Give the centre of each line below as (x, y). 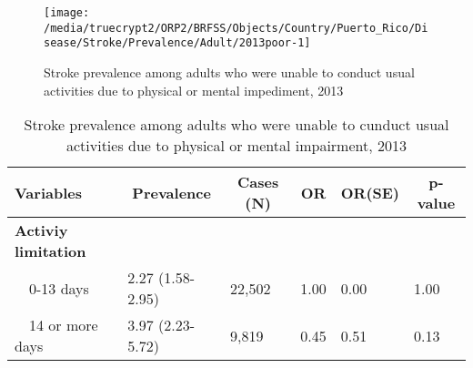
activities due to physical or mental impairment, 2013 (236, 146)
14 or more (64, 325)
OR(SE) (370, 192)
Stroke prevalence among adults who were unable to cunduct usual (236, 125)
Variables (48, 192)
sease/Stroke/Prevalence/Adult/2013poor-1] (177, 43)
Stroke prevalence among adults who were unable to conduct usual (229, 72)
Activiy (41, 230)
